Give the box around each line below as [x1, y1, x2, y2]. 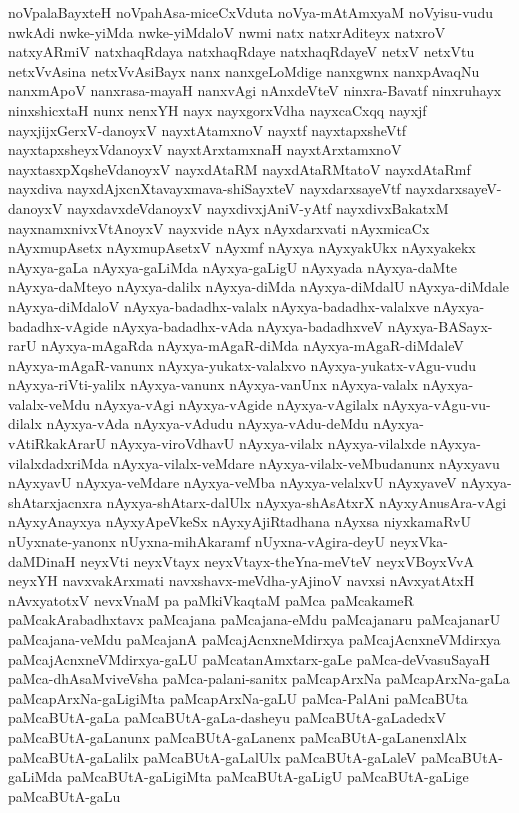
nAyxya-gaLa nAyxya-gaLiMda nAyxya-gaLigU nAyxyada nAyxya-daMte [8, 256, 458, 277]
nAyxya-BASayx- [387, 315, 493, 336]
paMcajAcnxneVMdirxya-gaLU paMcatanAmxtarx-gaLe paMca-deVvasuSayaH [8, 648, 491, 669]
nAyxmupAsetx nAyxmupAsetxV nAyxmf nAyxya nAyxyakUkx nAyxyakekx [8, 237, 476, 258]
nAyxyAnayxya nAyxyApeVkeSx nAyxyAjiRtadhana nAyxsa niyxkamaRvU [8, 511, 471, 532]
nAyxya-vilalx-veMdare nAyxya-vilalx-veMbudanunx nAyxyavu [113, 452, 500, 473]
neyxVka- [389, 531, 448, 552]
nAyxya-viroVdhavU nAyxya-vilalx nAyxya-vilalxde [110, 433, 426, 454]
